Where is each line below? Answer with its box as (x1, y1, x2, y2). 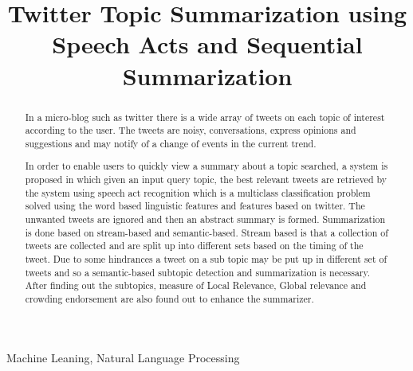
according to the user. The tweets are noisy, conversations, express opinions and (25, 123, 356, 137)
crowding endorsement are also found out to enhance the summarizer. (25, 291, 314, 305)
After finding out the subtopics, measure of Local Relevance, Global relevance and (25, 279, 367, 292)
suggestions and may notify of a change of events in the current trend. (25, 136, 317, 150)
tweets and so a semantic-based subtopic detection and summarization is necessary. (25, 265, 371, 279)
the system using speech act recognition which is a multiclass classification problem (25, 185, 371, 199)
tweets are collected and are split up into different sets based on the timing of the (25, 239, 364, 252)
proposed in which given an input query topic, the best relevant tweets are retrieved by (25, 173, 387, 186)
